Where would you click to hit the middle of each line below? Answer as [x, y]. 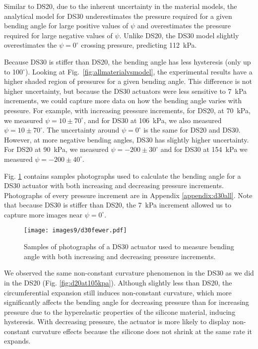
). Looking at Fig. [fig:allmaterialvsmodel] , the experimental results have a [139, 71]
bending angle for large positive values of [66, 26]
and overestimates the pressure [184, 26]
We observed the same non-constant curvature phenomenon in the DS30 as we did [129, 273]
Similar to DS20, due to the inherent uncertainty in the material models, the [121, 6]
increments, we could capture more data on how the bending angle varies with [123, 101]
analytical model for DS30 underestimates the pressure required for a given [118, 16]
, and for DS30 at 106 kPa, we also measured [153, 120]
